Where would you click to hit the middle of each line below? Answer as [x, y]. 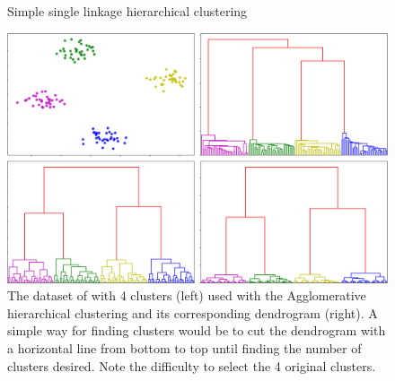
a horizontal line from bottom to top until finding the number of [184, 348]
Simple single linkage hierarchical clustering [127, 11]
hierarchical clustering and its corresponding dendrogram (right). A [193, 312]
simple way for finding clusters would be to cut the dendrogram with [197, 330]
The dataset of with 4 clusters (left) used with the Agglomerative [187, 295]
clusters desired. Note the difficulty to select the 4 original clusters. [192, 365]
